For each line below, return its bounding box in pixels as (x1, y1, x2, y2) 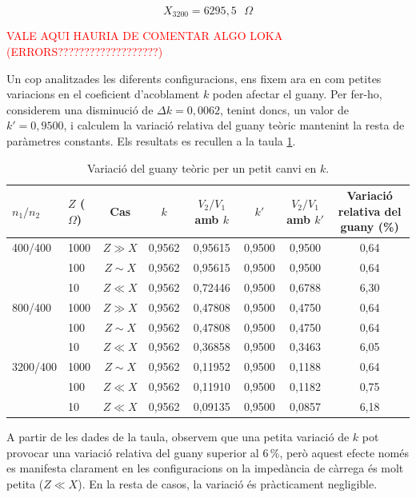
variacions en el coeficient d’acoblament (6, 86, 200, 102)
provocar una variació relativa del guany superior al (6, 444, 259, 460)
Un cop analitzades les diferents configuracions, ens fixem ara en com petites (6, 70, 382, 86)
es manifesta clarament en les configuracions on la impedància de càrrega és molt (6, 460, 404, 476)
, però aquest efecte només (279, 444, 409, 460)
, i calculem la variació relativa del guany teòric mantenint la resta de (63, 117, 405, 133)
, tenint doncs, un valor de (219, 101, 350, 118)
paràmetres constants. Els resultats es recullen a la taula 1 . (6, 133, 296, 149)
